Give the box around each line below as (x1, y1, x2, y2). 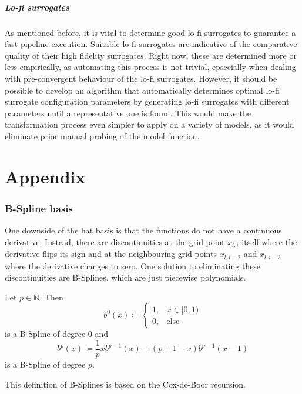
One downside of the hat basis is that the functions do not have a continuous (5, 224, 282, 236)
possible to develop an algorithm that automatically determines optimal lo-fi (5, 84, 280, 96)
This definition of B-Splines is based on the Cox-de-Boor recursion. (5, 378, 246, 390)
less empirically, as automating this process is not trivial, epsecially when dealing (5, 61, 296, 73)
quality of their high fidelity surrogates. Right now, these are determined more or (5, 49, 297, 61)
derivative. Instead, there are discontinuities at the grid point (5, 235, 225, 248)
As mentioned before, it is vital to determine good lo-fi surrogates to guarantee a (5, 26, 296, 38)
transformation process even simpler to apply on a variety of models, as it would (5, 118, 294, 131)
